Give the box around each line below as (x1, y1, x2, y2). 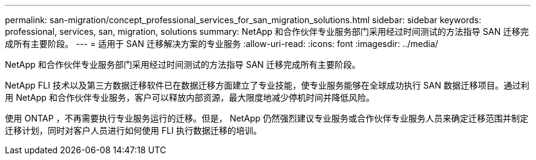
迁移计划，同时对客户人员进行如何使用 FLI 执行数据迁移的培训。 (5, 125, 262, 136)
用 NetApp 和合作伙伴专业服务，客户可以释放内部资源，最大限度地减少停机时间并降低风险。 (5, 92, 374, 103)
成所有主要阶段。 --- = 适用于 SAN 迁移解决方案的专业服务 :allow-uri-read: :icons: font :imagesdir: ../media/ (5, 38, 439, 49)
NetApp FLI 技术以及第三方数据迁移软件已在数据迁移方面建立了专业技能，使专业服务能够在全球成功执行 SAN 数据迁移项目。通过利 (5, 80, 529, 90)
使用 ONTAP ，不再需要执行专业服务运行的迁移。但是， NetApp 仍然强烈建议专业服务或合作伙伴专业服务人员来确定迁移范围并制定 (5, 113, 529, 123)
